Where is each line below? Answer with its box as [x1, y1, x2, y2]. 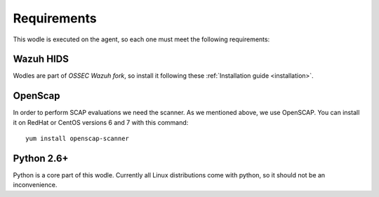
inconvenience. [13, 181, 58, 189]
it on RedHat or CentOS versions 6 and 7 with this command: [13, 118, 189, 126]
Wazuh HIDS [13, 53, 69, 65]
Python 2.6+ [13, 152, 69, 164]
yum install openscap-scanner [25, 135, 130, 143]
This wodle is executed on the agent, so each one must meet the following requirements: [13, 35, 270, 43]
